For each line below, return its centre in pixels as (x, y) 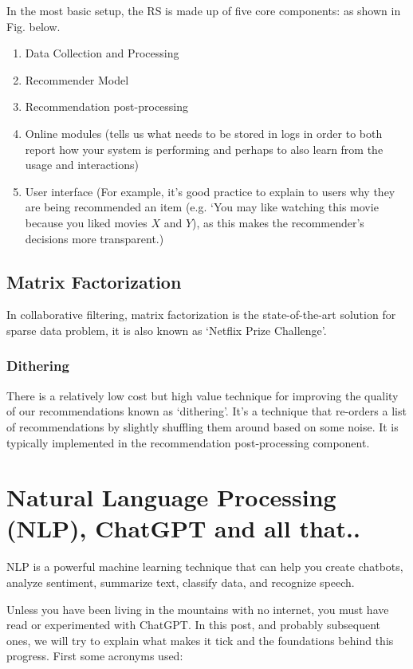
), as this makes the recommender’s (278, 222)
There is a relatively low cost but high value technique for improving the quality (203, 395)
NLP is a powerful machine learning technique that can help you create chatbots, (205, 567)
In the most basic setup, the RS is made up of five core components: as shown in (204, 10)
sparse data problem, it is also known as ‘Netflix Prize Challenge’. (167, 330)
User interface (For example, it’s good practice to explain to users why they (210, 191)
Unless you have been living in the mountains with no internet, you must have (198, 609)
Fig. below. (33, 26)
